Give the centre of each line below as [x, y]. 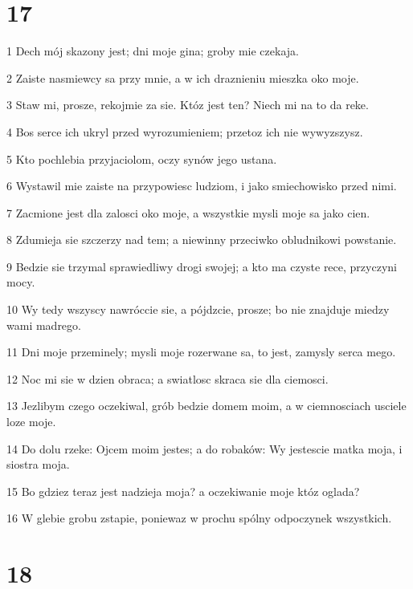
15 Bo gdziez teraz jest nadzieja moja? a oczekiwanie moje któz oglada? [183, 491]
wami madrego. [44, 325]
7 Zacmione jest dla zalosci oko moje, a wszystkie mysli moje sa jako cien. [188, 212]
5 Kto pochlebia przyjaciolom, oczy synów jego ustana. [142, 158]
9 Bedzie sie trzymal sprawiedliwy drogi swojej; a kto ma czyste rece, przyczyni [202, 266]
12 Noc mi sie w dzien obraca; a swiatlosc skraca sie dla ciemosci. [168, 378]
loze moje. [31, 422]
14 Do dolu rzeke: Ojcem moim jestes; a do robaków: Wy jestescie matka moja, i [204, 448]
